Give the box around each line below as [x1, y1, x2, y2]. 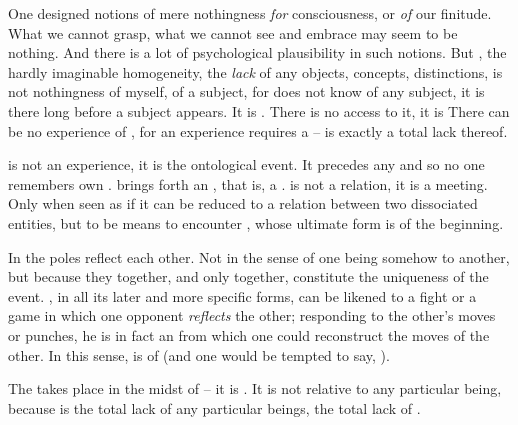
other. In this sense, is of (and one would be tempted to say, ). [8, 344, 390, 365]
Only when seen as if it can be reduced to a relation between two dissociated [8, 193, 478, 214]
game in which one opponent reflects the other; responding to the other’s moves [8, 305, 496, 326]
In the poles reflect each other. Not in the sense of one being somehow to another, [8, 246, 510, 267]
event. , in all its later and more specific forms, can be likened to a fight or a [8, 285, 477, 306]
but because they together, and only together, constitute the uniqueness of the [8, 266, 489, 287]
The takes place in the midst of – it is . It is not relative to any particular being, [8, 378, 502, 399]
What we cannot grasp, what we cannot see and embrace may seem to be [8, 22, 458, 43]
